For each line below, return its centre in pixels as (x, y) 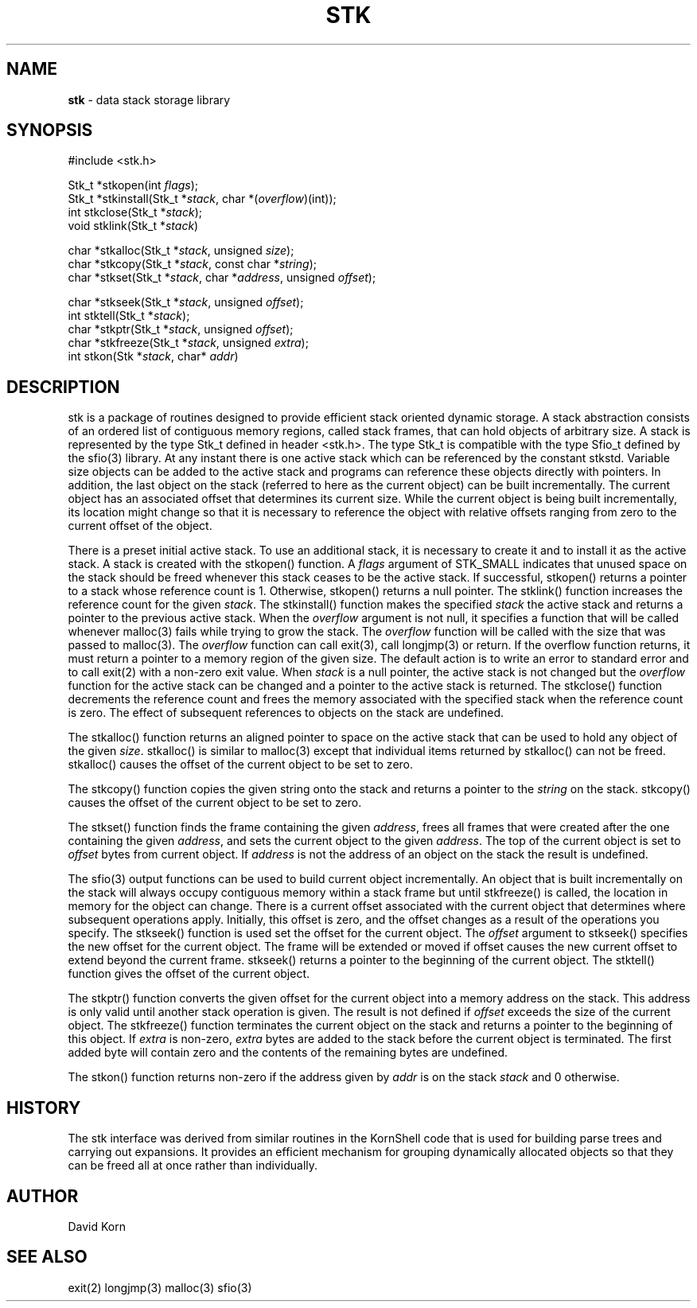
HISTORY (44, 1108)
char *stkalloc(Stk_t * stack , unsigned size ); (181, 251)
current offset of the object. (140, 526)
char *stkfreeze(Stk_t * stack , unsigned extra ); (188, 343)
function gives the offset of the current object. (189, 974)
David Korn (97, 1226)
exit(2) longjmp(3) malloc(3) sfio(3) (160, 1287)
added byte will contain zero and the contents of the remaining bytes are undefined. (288, 1053)
